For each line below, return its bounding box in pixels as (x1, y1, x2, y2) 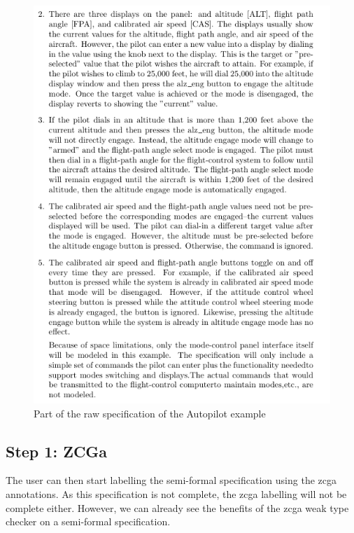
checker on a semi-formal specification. (6, 514, 171, 529)
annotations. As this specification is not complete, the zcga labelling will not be (6, 486, 347, 501)
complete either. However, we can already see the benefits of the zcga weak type (6, 500, 349, 515)
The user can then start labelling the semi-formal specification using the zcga (6, 473, 337, 487)
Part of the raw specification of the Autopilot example (34, 406, 266, 420)
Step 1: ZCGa (6, 440, 108, 462)
